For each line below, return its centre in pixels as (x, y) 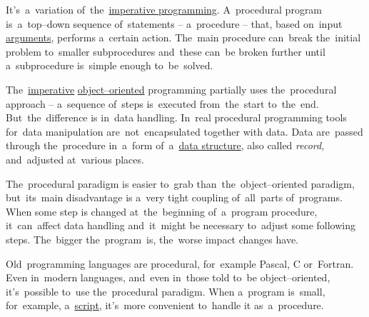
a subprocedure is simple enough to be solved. (110, 65)
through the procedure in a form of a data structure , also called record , (165, 145)
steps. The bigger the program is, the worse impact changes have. (152, 239)
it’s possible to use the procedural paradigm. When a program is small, (166, 291)
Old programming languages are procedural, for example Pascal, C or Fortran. (180, 263)
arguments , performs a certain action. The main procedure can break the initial (183, 37)
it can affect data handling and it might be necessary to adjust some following (181, 225)
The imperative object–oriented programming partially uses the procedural (171, 89)
